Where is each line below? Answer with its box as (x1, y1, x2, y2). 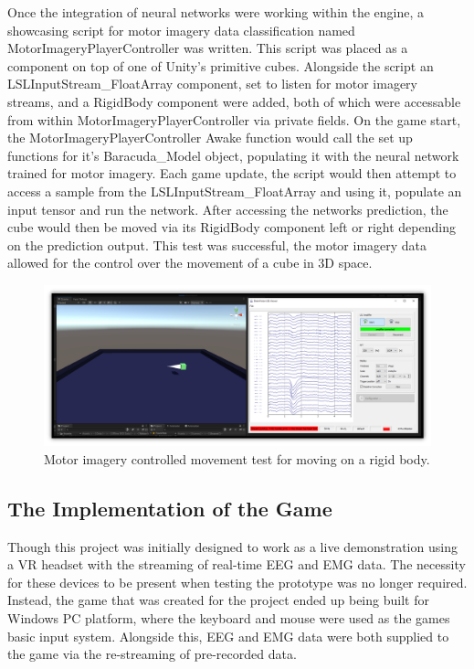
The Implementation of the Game (7, 494, 332, 522)
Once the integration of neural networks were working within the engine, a (7, 3, 425, 21)
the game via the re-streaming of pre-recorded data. (7, 644, 297, 664)
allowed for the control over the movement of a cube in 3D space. (7, 253, 373, 272)
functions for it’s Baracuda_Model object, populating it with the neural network (7, 145, 459, 165)
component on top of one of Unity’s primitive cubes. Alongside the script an (7, 56, 434, 75)
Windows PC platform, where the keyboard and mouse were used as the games (7, 609, 450, 628)
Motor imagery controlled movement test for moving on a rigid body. (44, 449, 430, 468)
